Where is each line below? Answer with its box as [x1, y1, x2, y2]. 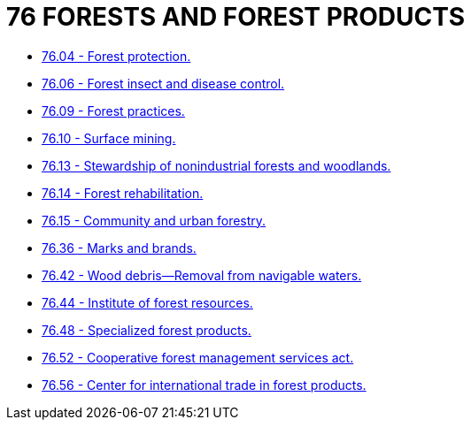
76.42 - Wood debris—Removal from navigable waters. [42, 267, 362, 283]
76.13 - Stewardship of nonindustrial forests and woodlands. [42, 157, 391, 173]
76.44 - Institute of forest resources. [42, 294, 253, 310]
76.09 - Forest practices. [42, 103, 185, 118]
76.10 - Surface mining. [42, 130, 176, 146]
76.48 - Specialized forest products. [42, 322, 251, 338]
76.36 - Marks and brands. [42, 240, 197, 255]
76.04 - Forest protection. [42, 48, 191, 64]
